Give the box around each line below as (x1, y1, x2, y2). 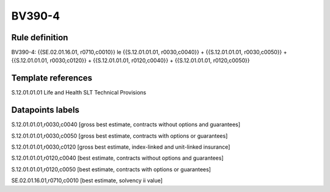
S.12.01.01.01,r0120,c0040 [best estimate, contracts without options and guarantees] (11, 154, 224, 162)
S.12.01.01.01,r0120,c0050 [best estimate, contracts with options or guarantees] (11, 165, 211, 173)
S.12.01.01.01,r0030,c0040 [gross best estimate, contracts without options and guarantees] (11, 121, 241, 128)
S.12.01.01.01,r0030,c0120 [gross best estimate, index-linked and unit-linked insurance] (11, 143, 230, 151)
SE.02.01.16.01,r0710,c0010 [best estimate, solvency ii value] (11, 177, 163, 184)
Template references (11, 73, 93, 84)
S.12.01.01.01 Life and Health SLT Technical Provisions (11, 89, 147, 96)
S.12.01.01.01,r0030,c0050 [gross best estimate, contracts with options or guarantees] (11, 132, 228, 140)
